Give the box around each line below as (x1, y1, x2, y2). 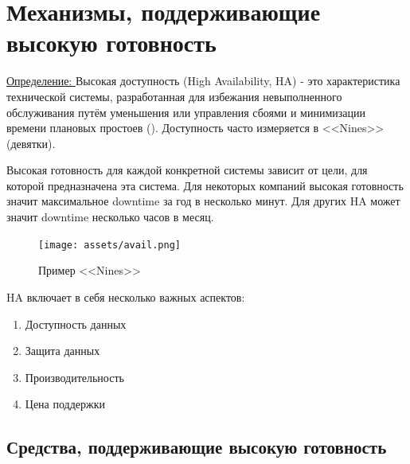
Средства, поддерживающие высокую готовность (6, 435, 387, 459)
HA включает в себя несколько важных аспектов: (6, 288, 245, 305)
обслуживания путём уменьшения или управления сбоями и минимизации (6, 103, 366, 120)
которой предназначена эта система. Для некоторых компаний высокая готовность (6, 177, 404, 193)
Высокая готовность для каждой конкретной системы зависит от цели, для (6, 162, 368, 178)
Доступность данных (25, 315, 127, 332)
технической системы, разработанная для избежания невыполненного (6, 88, 342, 104)
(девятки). (6, 135, 56, 151)
